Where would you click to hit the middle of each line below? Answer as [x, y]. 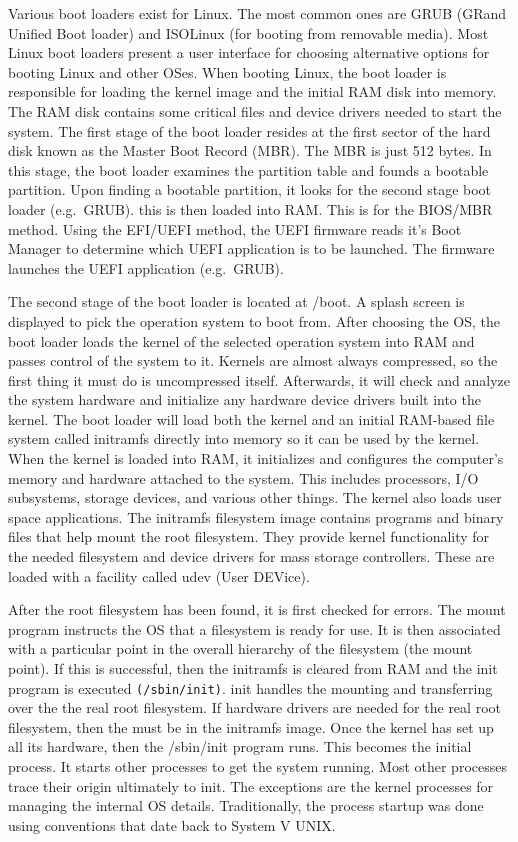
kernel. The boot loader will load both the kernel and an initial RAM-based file [251, 418]
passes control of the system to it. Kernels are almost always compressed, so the [253, 360]
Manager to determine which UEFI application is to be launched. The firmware [251, 248]
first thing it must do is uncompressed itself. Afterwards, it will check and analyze [259, 379]
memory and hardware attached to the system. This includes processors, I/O [243, 477]
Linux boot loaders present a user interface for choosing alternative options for [249, 52]
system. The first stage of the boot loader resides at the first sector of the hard [249, 130]
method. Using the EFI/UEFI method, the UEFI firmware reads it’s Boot [235, 228]
